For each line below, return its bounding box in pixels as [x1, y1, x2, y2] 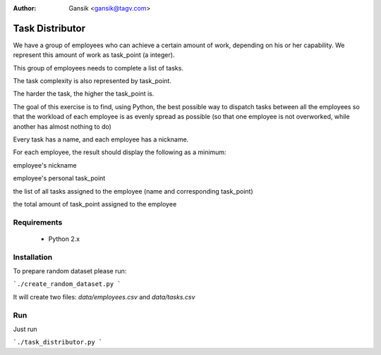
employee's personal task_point [13, 174, 106, 182]
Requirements [13, 217, 63, 227]
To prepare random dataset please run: [13, 267, 127, 275]
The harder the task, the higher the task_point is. [13, 89, 155, 98]
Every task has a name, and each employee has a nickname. [13, 135, 189, 144]
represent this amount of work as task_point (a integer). [13, 51, 175, 59]
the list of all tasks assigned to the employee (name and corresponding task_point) [13, 187, 253, 195]
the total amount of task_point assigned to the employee [13, 199, 177, 208]
